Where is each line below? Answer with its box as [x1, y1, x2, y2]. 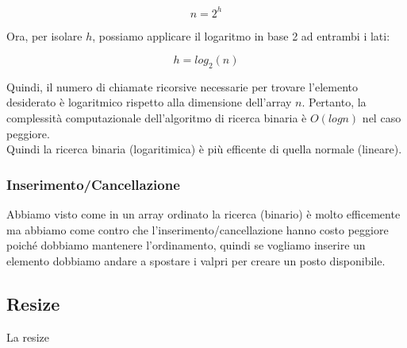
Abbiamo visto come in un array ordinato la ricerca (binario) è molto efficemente [6, 206, 401, 222]
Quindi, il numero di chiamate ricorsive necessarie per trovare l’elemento [6, 78, 359, 95]
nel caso [362, 110, 401, 126]
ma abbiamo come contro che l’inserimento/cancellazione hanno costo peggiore [6, 221, 389, 238]
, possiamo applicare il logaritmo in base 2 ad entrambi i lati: [92, 27, 390, 44]
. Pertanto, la [301, 94, 367, 110]
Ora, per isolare [6, 27, 83, 44]
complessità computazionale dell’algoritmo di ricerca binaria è [6, 110, 307, 126]
